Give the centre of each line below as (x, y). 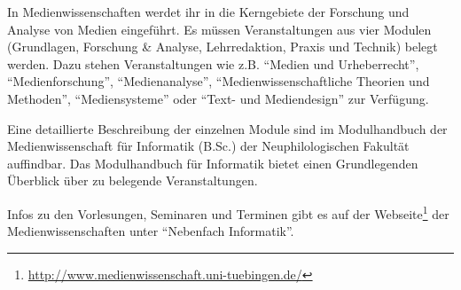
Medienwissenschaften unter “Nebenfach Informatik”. (151, 231)
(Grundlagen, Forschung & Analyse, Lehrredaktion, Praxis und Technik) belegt (223, 47)
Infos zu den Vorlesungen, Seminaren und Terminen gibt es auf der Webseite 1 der (228, 212)
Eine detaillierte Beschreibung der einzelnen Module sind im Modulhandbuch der (227, 128)
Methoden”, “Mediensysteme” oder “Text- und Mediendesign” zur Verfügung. (218, 98)
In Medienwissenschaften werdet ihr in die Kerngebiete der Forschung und (208, 12)
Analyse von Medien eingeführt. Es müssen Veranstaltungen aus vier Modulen (219, 29)
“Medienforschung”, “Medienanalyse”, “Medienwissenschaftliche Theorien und (219, 81)
